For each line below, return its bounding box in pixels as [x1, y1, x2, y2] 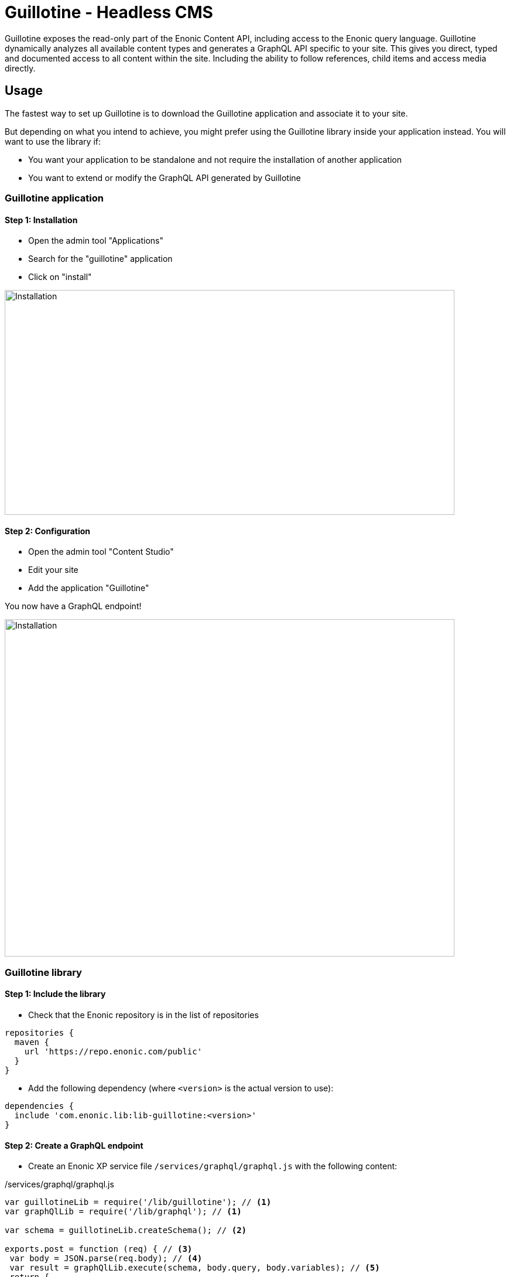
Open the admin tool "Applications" [28, 235, 164, 246]
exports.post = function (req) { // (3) [5, 1244, 193, 1254]
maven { [14, 1037, 49, 1047]
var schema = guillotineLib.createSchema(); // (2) [5, 1225, 247, 1235]
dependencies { [5, 1101, 74, 1111]
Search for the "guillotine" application [28, 254, 173, 264]
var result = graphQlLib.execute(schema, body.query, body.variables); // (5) [9, 1263, 380, 1273]
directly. [5, 63, 36, 73]
